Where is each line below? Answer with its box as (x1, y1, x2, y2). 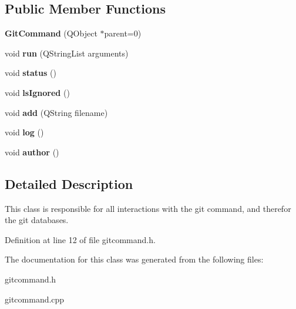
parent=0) (104, 27, 142, 39)
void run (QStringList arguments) (5, 46, 129, 59)
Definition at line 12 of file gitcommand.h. (5, 233, 156, 245)
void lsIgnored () (5, 86, 70, 98)
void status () (5, 67, 56, 79)
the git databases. (5, 214, 69, 226)
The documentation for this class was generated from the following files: (5, 253, 264, 265)
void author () (5, 145, 59, 158)
